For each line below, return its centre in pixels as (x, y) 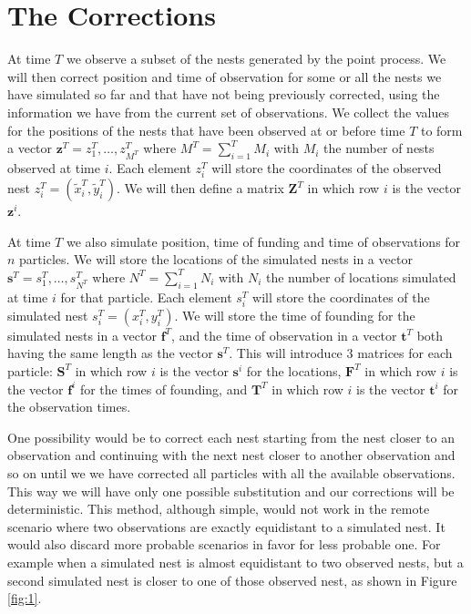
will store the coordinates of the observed (327, 167)
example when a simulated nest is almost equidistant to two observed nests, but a (235, 562)
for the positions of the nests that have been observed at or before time (206, 130)
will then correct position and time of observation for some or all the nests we (225, 76)
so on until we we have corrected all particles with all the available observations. (231, 472)
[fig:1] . (25, 598)
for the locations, (294, 370)
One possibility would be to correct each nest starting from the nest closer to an (231, 437)
